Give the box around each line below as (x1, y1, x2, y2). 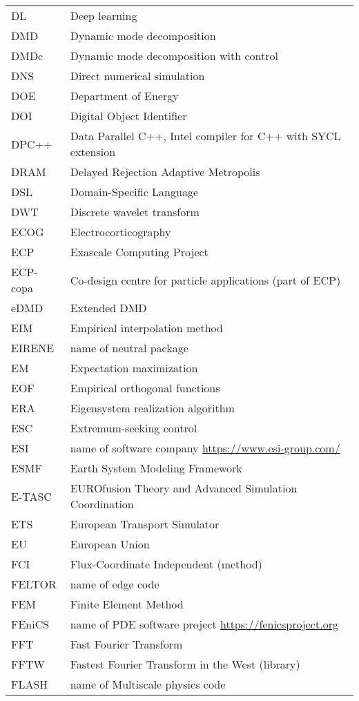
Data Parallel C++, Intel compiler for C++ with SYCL (70, 128, 341, 144)
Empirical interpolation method (70, 320, 223, 336)
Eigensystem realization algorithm (70, 400, 235, 416)
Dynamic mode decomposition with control (70, 48, 278, 64)
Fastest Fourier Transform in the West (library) (70, 656, 300, 672)
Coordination (70, 496, 134, 512)
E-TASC (11, 488, 52, 504)
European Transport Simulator (70, 516, 220, 532)
